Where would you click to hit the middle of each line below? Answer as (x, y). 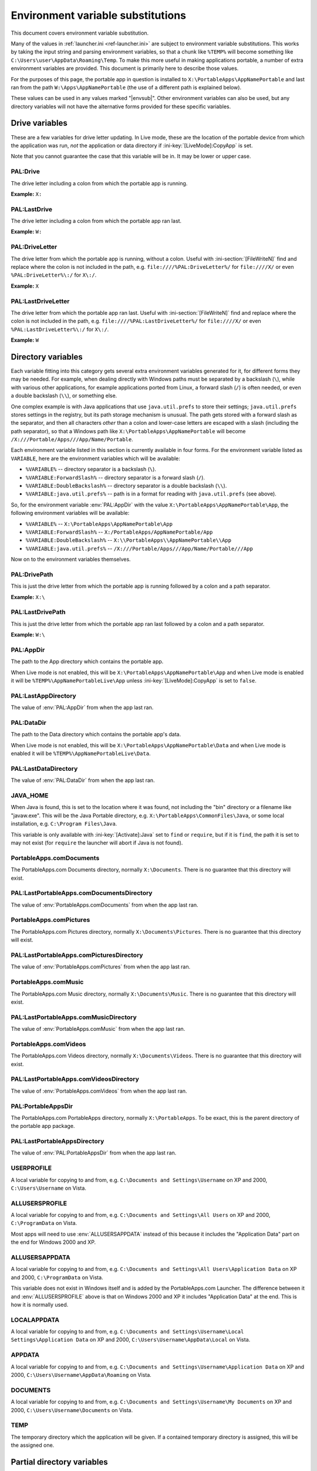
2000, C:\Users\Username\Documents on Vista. (72, 1410)
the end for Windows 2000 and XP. (53, 1242)
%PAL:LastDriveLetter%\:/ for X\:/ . (60, 329)
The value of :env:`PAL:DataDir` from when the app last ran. (83, 780)
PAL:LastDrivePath (38, 612)
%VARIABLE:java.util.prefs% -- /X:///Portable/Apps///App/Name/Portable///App (139, 548)
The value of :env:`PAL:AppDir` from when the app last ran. (82, 708)
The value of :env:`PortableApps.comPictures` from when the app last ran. (101, 967)
